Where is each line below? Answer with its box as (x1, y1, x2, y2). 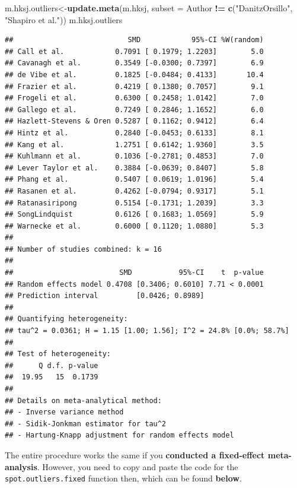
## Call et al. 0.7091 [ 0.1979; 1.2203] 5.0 (5, 47, 264, 56)
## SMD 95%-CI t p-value (5, 268, 264, 277)
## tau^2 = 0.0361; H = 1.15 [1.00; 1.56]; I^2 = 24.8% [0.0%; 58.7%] (5, 327, 289, 335)
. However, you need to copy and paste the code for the (37, 460, 238, 473)
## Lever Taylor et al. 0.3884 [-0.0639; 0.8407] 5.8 (5, 163, 264, 172)
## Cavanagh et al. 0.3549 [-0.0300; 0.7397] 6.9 (5, 59, 264, 68)
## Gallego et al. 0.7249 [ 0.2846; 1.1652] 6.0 (5, 105, 264, 114)
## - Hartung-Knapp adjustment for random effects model (5, 431, 234, 440)
